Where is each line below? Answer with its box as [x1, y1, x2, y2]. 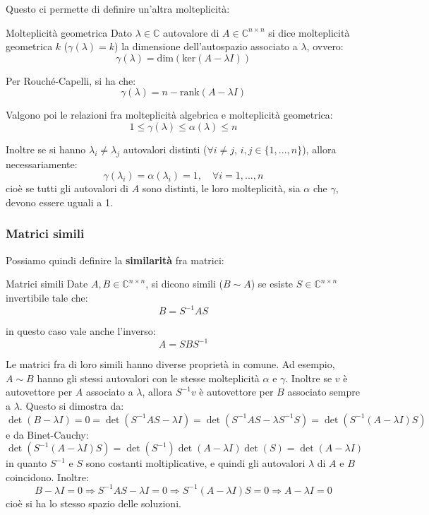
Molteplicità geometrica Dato [6, 25, 133, 40]
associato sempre [287, 384, 360, 399]
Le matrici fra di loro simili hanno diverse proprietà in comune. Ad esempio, [6, 357, 335, 372]
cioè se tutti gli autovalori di [6, 181, 128, 196]
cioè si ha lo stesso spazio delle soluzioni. [6, 495, 181, 510]
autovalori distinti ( [123, 141, 207, 156]
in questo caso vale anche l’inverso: [6, 324, 156, 338]
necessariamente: [6, 156, 78, 171]
